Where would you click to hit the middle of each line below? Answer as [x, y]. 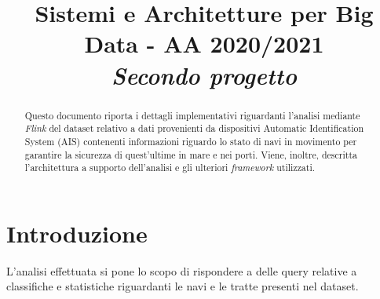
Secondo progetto [204, 75]
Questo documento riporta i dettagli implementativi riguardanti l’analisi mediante [192, 115]
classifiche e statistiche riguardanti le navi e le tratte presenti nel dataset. [183, 286]
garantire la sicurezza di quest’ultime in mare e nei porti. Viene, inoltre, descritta [191, 154]
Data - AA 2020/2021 [204, 44]
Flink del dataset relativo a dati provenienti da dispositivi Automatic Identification [194, 128]
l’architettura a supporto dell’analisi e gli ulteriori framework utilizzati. [170, 168]
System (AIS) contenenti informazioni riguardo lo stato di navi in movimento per [191, 141]
